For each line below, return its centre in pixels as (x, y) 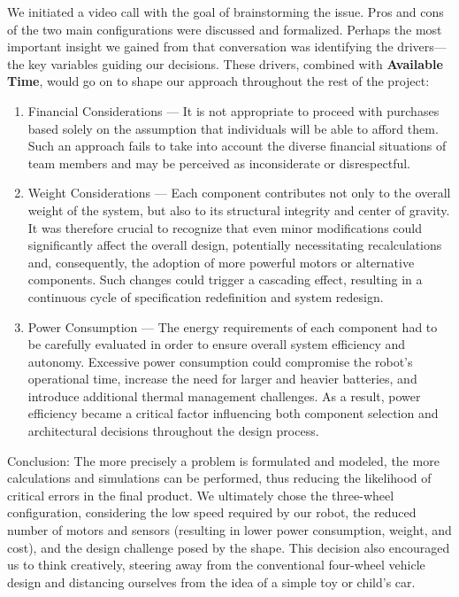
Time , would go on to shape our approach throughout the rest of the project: (218, 81)
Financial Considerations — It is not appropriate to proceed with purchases (233, 110)
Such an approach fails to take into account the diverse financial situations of (237, 146)
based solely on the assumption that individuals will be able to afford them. (233, 128)
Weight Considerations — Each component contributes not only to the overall (239, 193)
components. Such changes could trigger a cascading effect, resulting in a (225, 279)
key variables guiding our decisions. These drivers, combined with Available (236, 63)
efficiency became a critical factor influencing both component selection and (233, 413)
